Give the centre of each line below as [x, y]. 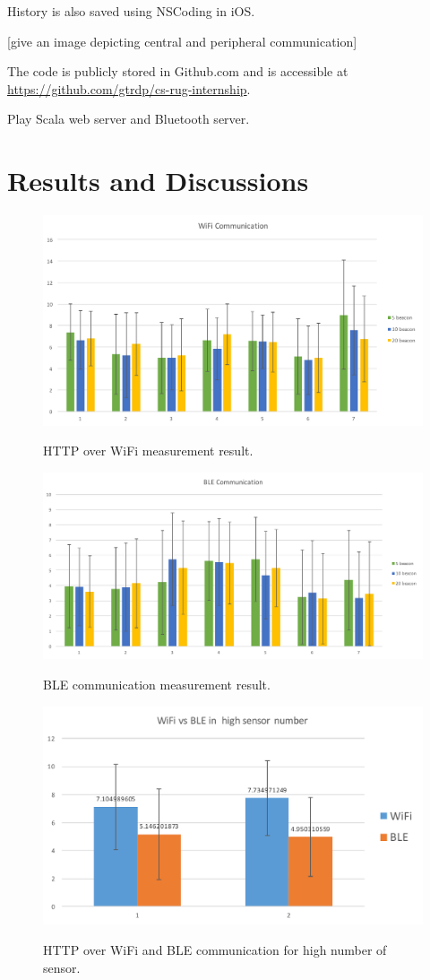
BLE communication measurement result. [157, 684]
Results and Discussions [158, 181]
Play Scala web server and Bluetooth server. [129, 119]
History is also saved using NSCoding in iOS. [131, 11]
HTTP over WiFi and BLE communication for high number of [215, 949]
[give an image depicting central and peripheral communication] [182, 41]
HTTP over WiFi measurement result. [148, 451]
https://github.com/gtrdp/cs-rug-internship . [129, 88]
